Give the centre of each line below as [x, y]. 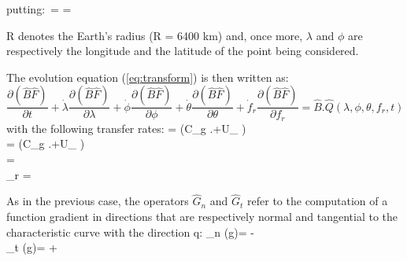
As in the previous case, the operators [98, 201]
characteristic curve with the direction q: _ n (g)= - [130, 232]
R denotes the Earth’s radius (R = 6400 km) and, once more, [155, 35]
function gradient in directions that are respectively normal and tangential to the [202, 217]
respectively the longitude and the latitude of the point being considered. [183, 51]
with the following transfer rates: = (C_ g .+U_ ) [126, 128]
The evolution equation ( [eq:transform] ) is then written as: [148, 77]
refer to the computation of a [318, 201]
